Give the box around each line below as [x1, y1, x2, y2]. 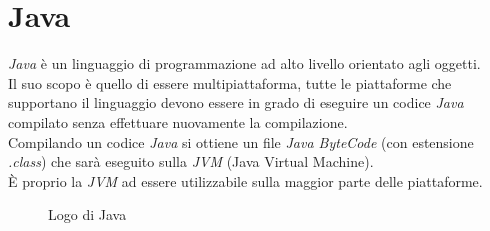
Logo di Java [48, 204, 127, 225]
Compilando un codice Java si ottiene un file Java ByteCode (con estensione [8, 131, 474, 152]
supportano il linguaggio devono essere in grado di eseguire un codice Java [8, 92, 464, 113]
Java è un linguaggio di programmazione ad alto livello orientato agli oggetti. [8, 53, 481, 74]
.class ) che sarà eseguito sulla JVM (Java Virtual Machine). [8, 151, 374, 172]
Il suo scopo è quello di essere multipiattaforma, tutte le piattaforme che [8, 72, 452, 93]
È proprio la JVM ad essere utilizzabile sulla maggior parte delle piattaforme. [8, 170, 483, 191]
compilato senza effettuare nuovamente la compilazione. [8, 111, 348, 132]
